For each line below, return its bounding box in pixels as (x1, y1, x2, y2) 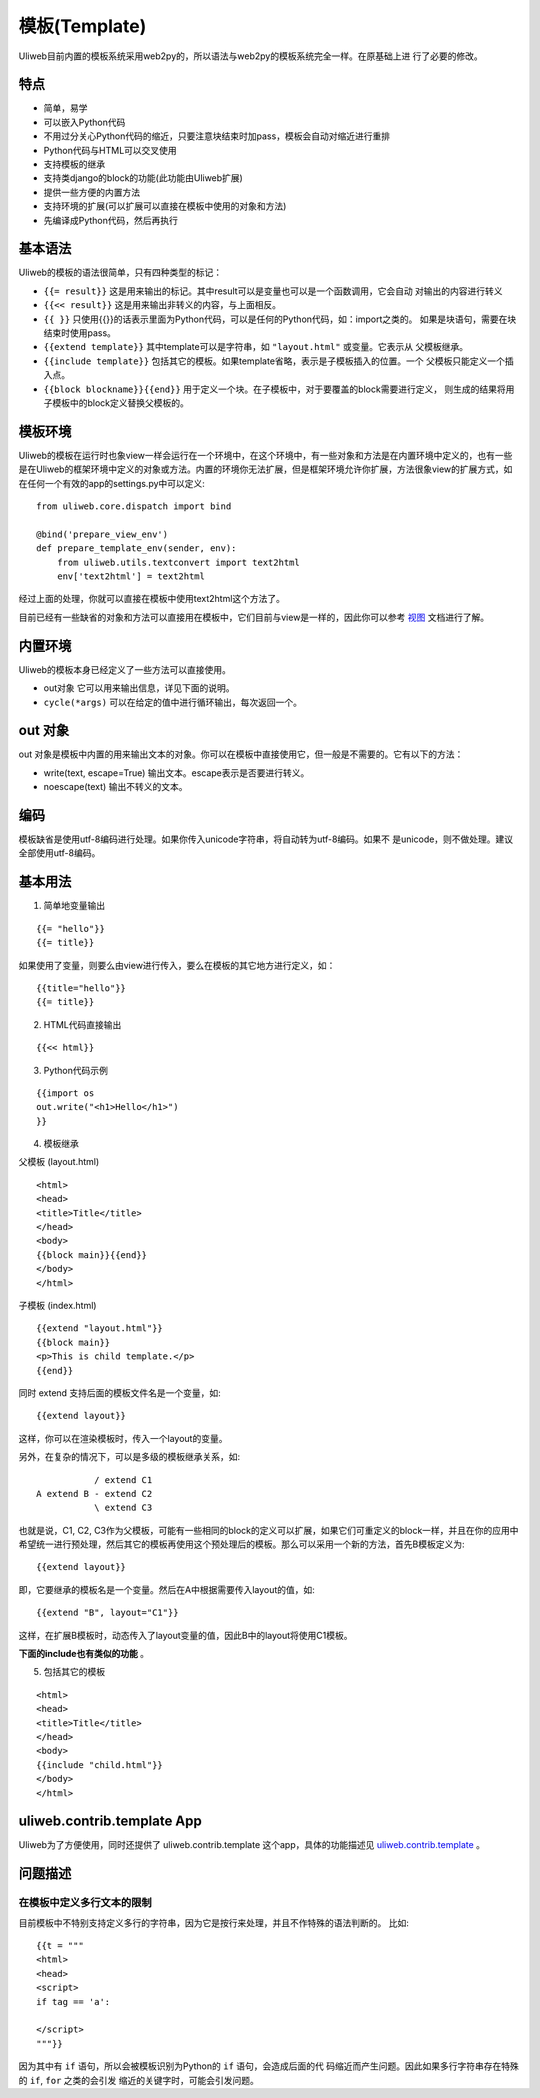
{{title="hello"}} (36, 982, 127, 994)
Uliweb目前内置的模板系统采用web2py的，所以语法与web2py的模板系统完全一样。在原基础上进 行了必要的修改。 (18, 50, 484, 62)
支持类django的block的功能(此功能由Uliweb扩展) (43, 172, 244, 184)
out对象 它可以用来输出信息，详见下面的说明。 (43, 682, 235, 694)
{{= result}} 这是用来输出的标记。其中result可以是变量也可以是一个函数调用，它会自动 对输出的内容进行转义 (43, 285, 504, 297)
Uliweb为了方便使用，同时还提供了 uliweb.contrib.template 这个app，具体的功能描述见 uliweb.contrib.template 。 (18, 1839, 485, 1851)
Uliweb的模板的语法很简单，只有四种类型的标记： (18, 266, 223, 279)
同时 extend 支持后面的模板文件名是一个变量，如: (18, 1386, 222, 1399)
